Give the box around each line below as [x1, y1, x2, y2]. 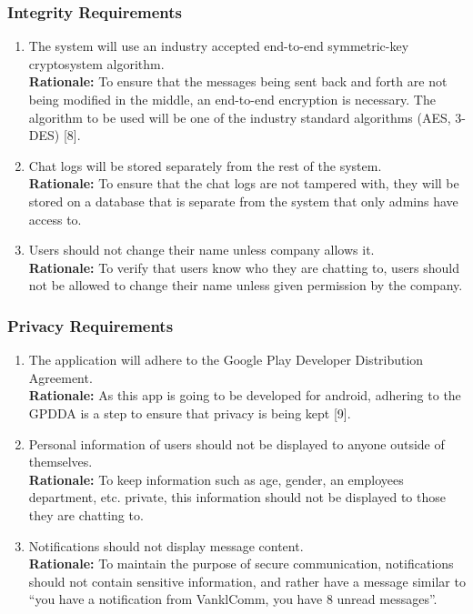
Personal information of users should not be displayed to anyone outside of [28, 434, 445, 453]
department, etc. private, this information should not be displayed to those [28, 488, 446, 507]
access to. [28, 209, 82, 228]
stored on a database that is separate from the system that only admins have [28, 191, 458, 210]
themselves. [28, 452, 93, 471]
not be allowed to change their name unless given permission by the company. [28, 276, 463, 295]
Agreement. [28, 367, 93, 387]
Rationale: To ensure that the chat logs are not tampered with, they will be [28, 174, 459, 193]
